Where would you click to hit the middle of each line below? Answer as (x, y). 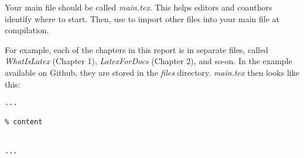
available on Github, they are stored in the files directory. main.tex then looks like (152, 72)
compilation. (27, 30)
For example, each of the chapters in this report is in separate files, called (136, 49)
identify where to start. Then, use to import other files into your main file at (142, 18)
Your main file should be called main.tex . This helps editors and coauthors (139, 7)
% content (24, 122)
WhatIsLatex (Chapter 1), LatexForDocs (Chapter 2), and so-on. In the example (148, 61)
